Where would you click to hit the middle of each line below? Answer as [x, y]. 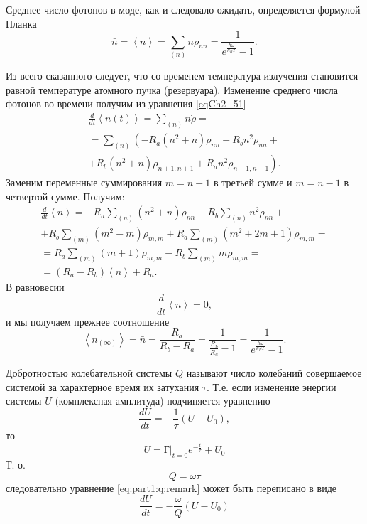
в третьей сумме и [253, 182]
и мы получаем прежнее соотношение [88, 321]
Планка [21, 23]
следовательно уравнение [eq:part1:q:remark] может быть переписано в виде [171, 487]
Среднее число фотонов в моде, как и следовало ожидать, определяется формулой [183, 9]
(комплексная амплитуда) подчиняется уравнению [163, 401]
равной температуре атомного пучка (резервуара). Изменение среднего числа [172, 89]
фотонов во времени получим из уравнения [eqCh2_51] [126, 103]
